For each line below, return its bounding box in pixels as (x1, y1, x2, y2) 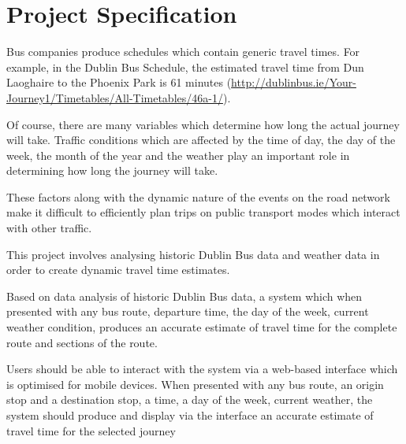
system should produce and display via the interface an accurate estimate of (6, 407, 374, 423)
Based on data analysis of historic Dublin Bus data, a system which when (6, 287, 363, 304)
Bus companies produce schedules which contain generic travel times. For (6, 43, 360, 60)
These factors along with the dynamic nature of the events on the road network (6, 188, 390, 205)
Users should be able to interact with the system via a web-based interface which (6, 361, 398, 377)
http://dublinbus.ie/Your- (231, 74, 356, 91)
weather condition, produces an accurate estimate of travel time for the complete (6, 319, 397, 335)
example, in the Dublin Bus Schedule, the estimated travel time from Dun (6, 58, 364, 75)
